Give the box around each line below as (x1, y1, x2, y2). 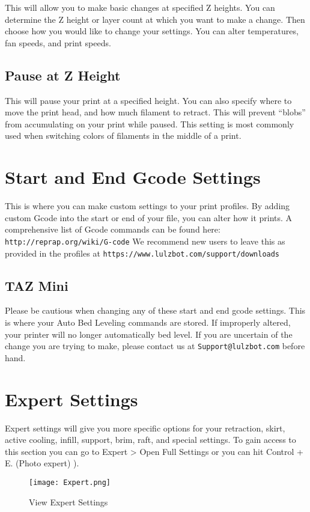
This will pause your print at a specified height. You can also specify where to (5, 94, 292, 106)
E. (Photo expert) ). (5, 457, 79, 469)
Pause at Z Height (5, 66, 121, 84)
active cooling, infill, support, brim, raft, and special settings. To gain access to (5, 433, 296, 446)
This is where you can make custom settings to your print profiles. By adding (5, 200, 290, 212)
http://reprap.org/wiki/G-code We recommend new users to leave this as (5, 234, 285, 247)
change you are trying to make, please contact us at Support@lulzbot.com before (5, 340, 305, 352)
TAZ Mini (5, 276, 68, 294)
